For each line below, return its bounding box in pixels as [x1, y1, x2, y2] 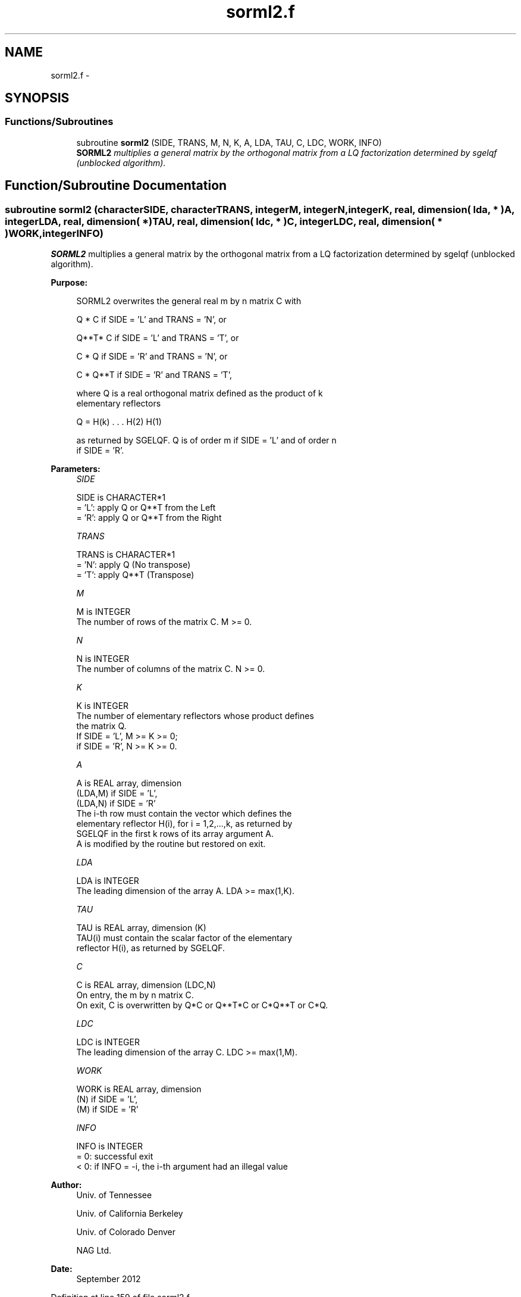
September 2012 [76, 1274, 141, 1285]
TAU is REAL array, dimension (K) [76, 923, 206, 933]
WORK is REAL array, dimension [76, 1084, 202, 1095]
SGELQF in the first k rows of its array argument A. [76, 829, 274, 839]
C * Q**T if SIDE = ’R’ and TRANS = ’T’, [76, 370, 232, 380]
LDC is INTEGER [76, 1037, 140, 1048]
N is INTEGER [76, 654, 130, 664]
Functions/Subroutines [5, 115, 114, 128]
